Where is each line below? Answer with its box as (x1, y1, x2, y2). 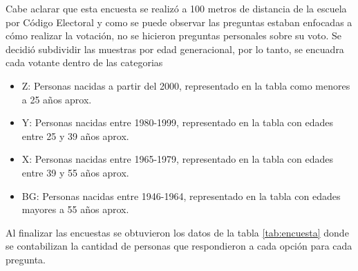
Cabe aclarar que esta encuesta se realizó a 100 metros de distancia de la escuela (6, 1, 347, 15)
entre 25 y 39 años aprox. (21, 128, 129, 143)
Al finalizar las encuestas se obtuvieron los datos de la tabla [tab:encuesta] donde (6, 225, 349, 239)
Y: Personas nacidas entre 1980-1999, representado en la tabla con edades (21, 115, 334, 130)
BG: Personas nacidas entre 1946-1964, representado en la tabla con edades (21, 188, 341, 203)
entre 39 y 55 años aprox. (21, 165, 129, 179)
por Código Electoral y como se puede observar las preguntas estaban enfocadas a (6, 14, 352, 29)
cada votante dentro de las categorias (6, 55, 163, 70)
